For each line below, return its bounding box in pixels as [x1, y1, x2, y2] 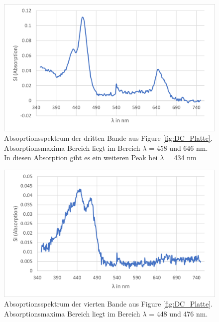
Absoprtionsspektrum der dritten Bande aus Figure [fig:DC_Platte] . [4, 133, 213, 143]
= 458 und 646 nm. [149, 142, 208, 153]
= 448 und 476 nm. [149, 308, 208, 319]
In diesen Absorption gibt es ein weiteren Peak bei [4, 152, 158, 163]
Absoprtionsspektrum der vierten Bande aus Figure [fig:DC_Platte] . [4, 299, 213, 309]
